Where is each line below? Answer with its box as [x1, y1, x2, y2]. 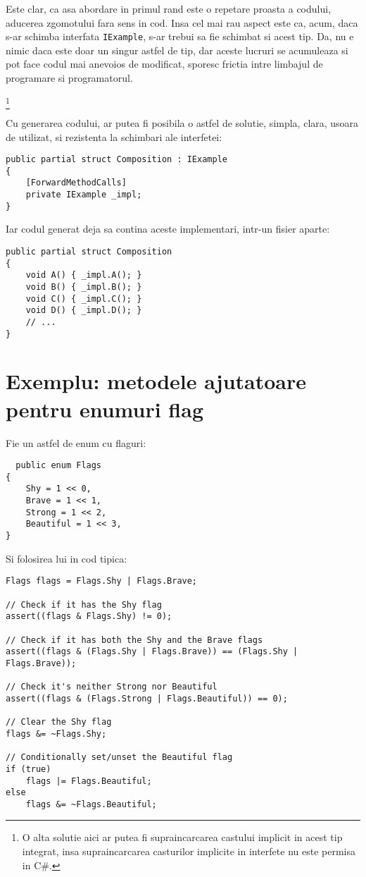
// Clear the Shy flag [6, 717, 112, 728]
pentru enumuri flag [6, 394, 203, 423]
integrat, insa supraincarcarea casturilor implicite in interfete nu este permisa [22, 844, 355, 859]
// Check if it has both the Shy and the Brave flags [6, 634, 263, 645]
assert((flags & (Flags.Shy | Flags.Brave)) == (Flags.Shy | [6, 646, 298, 657]
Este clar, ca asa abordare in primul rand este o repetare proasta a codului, [6, 1, 332, 16]
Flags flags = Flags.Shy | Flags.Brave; [6, 576, 198, 587]
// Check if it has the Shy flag [6, 599, 162, 610]
